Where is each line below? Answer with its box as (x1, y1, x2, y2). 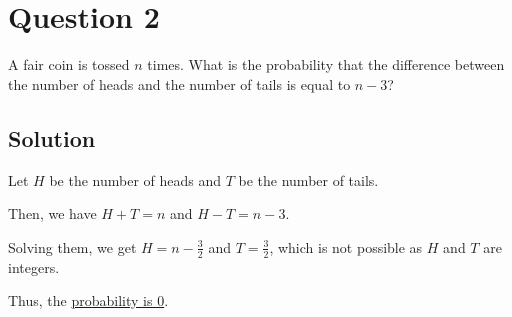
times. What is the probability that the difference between (147, 54, 505, 75)
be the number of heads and (49, 169, 222, 190)
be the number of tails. (238, 169, 379, 190)
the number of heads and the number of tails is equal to (8, 73, 351, 94)
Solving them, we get (8, 236, 137, 257)
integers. (8, 256, 60, 277)
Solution (8, 122, 96, 153)
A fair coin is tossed (8, 54, 130, 75)
